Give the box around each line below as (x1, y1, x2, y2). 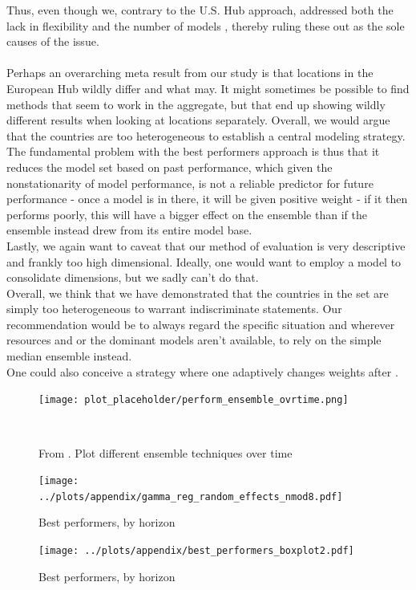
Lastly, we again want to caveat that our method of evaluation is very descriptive (6, 237, 406, 254)
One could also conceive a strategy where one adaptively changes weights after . (6, 363, 398, 380)
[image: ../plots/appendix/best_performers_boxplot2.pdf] (38, 545, 354, 556)
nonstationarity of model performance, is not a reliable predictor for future (6, 174, 374, 191)
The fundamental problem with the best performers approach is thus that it (6, 143, 380, 160)
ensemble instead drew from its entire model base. (6, 222, 252, 238)
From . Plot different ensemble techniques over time (38, 444, 293, 461)
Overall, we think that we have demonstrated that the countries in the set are (6, 284, 389, 301)
